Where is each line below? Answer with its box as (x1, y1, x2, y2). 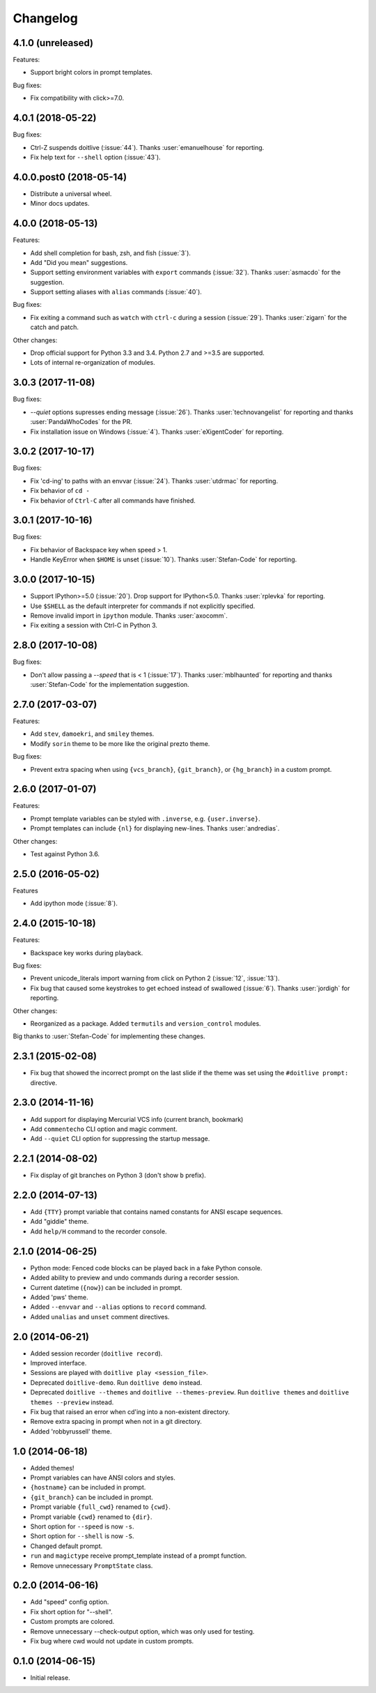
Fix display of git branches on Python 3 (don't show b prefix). (30, 1171, 207, 1180)
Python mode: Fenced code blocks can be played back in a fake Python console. (30, 1263, 263, 1272)
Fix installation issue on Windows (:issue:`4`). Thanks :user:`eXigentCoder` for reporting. (30, 427, 284, 436)
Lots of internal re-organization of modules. (30, 358, 156, 367)
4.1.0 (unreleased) (13, 37, 94, 49)
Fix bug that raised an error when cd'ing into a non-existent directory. (30, 1407, 230, 1415)
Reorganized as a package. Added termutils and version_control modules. (30, 1019, 261, 1028)
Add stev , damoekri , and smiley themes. (30, 729, 155, 738)
